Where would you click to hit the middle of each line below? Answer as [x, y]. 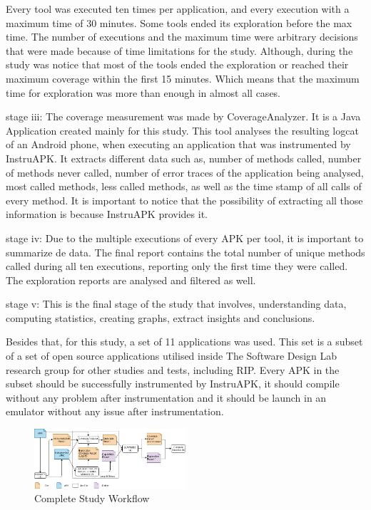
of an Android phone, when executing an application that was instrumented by [178, 144]
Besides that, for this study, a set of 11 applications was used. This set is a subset [184, 342]
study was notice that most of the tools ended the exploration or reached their [177, 64]
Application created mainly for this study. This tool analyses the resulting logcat [182, 130]
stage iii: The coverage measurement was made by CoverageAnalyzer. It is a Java [183, 116]
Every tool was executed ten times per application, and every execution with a [178, 9]
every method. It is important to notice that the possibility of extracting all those [184, 200]
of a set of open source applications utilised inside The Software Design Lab [172, 356]
